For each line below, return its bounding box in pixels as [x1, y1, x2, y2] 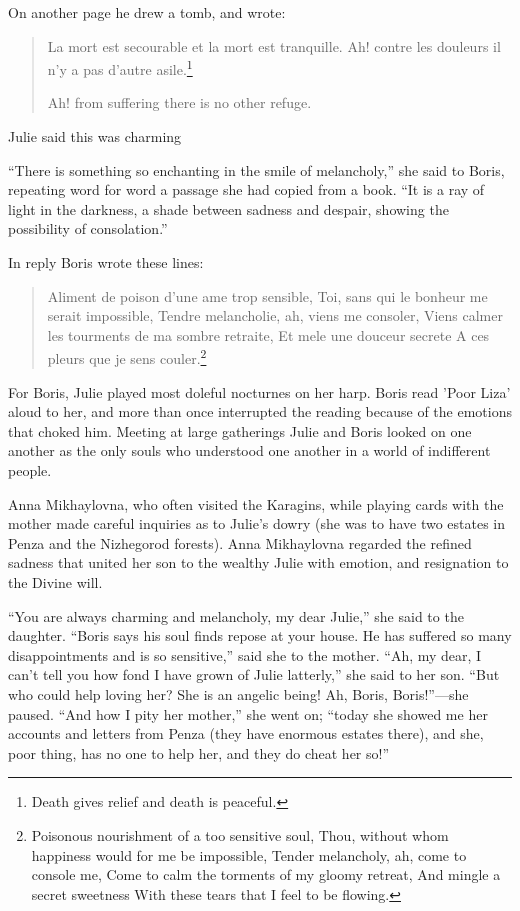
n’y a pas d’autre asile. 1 [47, 56, 193, 79]
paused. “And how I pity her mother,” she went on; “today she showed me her [8, 703, 488, 724]
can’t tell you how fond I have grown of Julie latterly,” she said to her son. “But [8, 664, 500, 685]
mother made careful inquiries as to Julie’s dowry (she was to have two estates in [8, 513, 506, 534]
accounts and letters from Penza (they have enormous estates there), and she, [8, 723, 484, 744]
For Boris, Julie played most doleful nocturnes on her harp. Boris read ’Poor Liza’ [8, 381, 511, 402]
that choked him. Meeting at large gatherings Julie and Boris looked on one [8, 420, 472, 441]
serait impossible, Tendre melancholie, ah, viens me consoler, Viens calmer [47, 305, 503, 326]
